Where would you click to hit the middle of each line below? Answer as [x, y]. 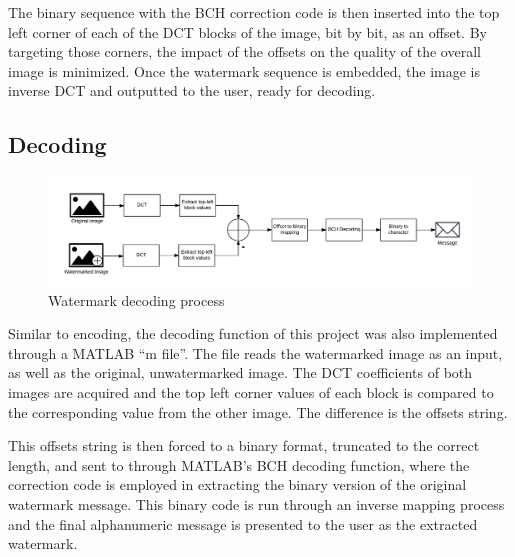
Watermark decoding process [136, 299]
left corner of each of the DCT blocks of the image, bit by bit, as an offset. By [247, 31]
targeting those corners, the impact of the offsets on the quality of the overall [244, 51]
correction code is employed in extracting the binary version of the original [237, 484]
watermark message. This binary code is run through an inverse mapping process [256, 504]
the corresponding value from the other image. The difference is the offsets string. [258, 411]
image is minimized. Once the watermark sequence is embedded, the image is [244, 70]
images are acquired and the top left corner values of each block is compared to [251, 392]
